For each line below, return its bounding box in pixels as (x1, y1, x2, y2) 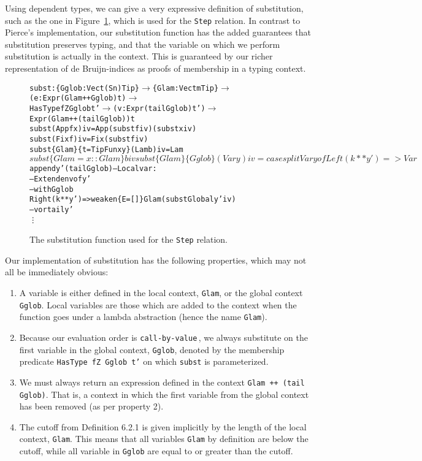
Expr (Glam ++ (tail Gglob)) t (29, 114, 135, 123)
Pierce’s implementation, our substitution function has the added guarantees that (5, 26, 311, 39)
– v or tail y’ (29, 205, 74, 214)
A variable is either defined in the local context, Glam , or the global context (19, 286, 303, 299)
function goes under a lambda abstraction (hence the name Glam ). (19, 310, 267, 323)
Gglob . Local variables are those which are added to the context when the (19, 298, 297, 311)
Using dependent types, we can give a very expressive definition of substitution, (5, 2, 304, 14)
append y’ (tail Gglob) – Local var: (29, 164, 157, 173)
